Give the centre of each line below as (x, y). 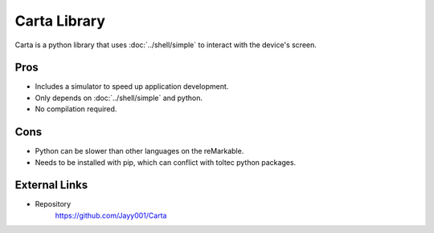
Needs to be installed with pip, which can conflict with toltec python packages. (166, 162)
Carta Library (60, 21)
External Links (51, 185)
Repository (53, 204)
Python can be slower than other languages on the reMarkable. (139, 151)
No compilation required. (76, 109)
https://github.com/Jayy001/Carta (111, 215)
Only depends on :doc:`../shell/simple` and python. (119, 98)
